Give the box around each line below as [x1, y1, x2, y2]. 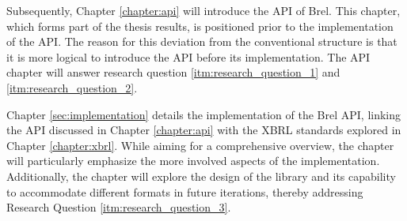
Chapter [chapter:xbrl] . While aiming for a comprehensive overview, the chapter [6, 137, 394, 153]
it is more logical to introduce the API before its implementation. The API [6, 48, 371, 65]
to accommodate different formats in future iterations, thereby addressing [6, 183, 363, 200]
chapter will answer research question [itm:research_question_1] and [6, 64, 340, 81]
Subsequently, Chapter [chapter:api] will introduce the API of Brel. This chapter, [6, 2, 401, 18]
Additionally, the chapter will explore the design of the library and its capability [6, 167, 396, 184]
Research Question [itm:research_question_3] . [6, 199, 231, 215]
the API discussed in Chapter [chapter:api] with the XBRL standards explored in [6, 122, 401, 138]
